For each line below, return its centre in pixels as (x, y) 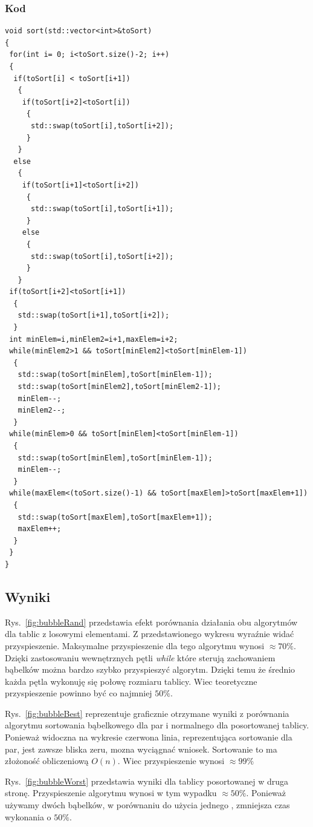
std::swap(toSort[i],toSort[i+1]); (102, 209)
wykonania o (28, 816)
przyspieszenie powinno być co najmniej (79, 693)
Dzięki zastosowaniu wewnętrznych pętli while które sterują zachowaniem (140, 657)
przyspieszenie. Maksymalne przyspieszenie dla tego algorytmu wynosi (135, 645)
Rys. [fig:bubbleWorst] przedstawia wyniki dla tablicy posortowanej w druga (147, 781)
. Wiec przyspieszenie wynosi (171, 761)
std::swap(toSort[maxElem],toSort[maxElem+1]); (115, 517)
